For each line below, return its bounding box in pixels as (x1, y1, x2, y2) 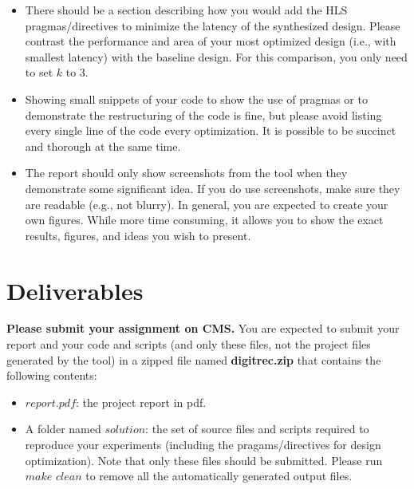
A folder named (25, 420, 101, 437)
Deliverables (6, 274, 144, 306)
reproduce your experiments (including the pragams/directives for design (25, 436, 381, 452)
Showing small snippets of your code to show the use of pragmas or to (25, 90, 368, 107)
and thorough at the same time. (25, 137, 181, 154)
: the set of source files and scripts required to (145, 420, 369, 437)
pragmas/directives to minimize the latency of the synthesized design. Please (25, 17, 400, 34)
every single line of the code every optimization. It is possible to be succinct (25, 122, 396, 139)
